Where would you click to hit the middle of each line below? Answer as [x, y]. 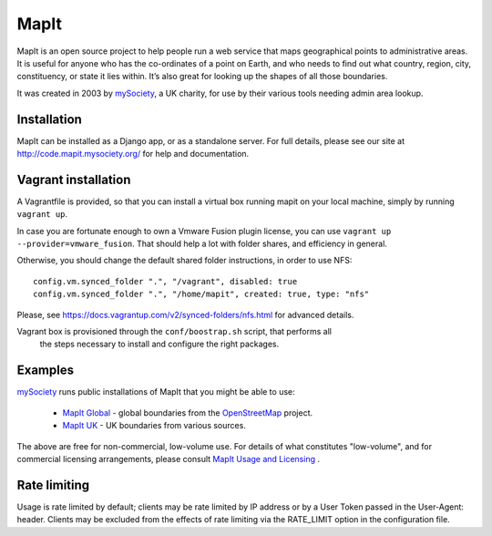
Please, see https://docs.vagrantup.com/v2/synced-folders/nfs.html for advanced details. [185, 314]
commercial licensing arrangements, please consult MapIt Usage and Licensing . [169, 459]
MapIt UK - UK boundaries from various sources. [154, 426]
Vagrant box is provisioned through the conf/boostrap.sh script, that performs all [174, 332]
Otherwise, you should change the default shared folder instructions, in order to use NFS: [184, 261]
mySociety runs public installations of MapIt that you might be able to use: [156, 392]
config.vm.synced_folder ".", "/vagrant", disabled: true [165, 281]
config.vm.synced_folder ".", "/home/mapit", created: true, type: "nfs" [201, 294]
